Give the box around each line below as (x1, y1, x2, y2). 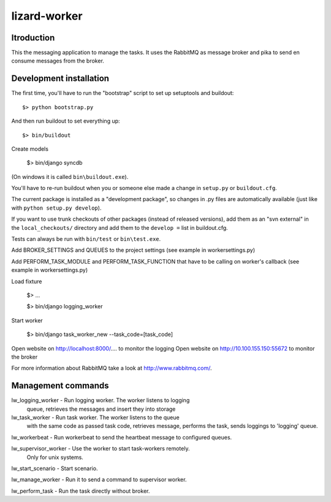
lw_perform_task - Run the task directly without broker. (11, 487, 150, 495)
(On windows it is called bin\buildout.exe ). (11, 173, 129, 180)
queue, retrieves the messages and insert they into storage (26, 405, 176, 413)
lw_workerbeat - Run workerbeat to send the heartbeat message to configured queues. (11, 433, 232, 441)
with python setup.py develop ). (11, 204, 102, 211)
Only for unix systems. (26, 454, 84, 461)
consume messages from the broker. (11, 57, 104, 64)
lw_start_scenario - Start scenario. (11, 465, 98, 472)
